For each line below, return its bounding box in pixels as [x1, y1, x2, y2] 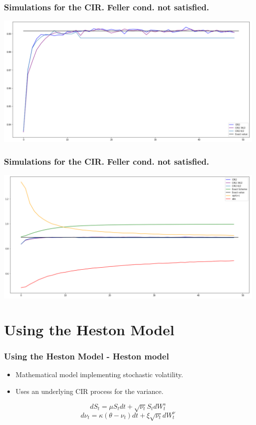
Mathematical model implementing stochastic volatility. [15, 369, 183, 380]
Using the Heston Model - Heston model [4, 350, 169, 362]
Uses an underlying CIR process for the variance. [15, 386, 163, 396]
